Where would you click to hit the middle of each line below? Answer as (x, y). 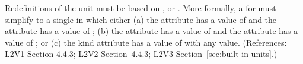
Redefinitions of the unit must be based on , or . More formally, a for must (141, 8)
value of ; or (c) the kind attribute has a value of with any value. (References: (146, 42)
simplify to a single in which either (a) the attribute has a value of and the (141, 19)
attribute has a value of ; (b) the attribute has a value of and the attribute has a (151, 31)
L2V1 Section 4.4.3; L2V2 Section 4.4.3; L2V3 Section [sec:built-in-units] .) (141, 54)
